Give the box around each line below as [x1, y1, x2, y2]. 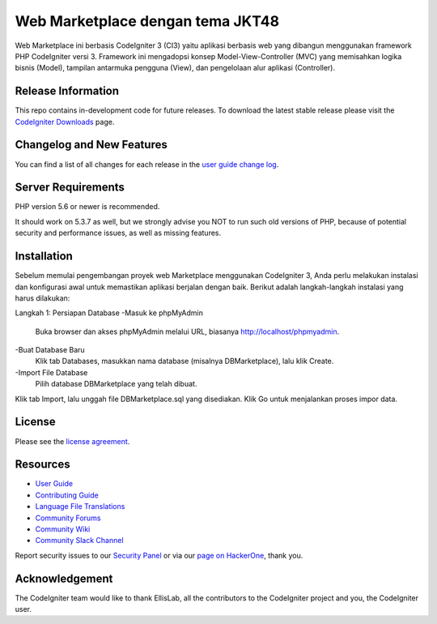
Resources [15, 458, 70, 472]
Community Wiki [35, 524, 91, 534]
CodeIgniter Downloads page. [15, 117, 115, 126]
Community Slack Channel [35, 536, 125, 545]
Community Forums [35, 513, 101, 523]
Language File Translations [35, 502, 125, 511]
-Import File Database [15, 367, 88, 377]
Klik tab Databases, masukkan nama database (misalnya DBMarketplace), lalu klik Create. [35, 357, 334, 366]
